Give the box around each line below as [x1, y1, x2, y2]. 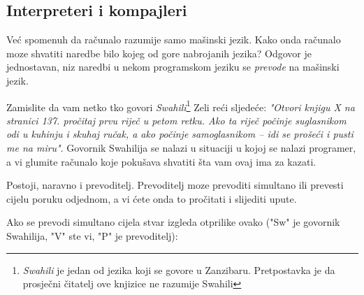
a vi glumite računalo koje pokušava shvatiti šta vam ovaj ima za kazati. [6, 154, 316, 168]
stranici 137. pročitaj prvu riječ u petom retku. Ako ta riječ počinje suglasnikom [6, 113, 347, 127]
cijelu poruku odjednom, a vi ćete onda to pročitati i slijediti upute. [6, 191, 297, 206]
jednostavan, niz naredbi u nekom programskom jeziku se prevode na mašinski [6, 59, 340, 74]
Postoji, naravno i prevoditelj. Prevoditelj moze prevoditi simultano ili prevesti [6, 178, 344, 192]
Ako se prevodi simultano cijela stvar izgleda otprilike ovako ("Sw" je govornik [6, 215, 340, 229]
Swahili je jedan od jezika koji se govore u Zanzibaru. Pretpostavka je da [22, 262, 335, 277]
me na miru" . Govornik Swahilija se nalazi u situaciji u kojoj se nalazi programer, [6, 141, 356, 155]
